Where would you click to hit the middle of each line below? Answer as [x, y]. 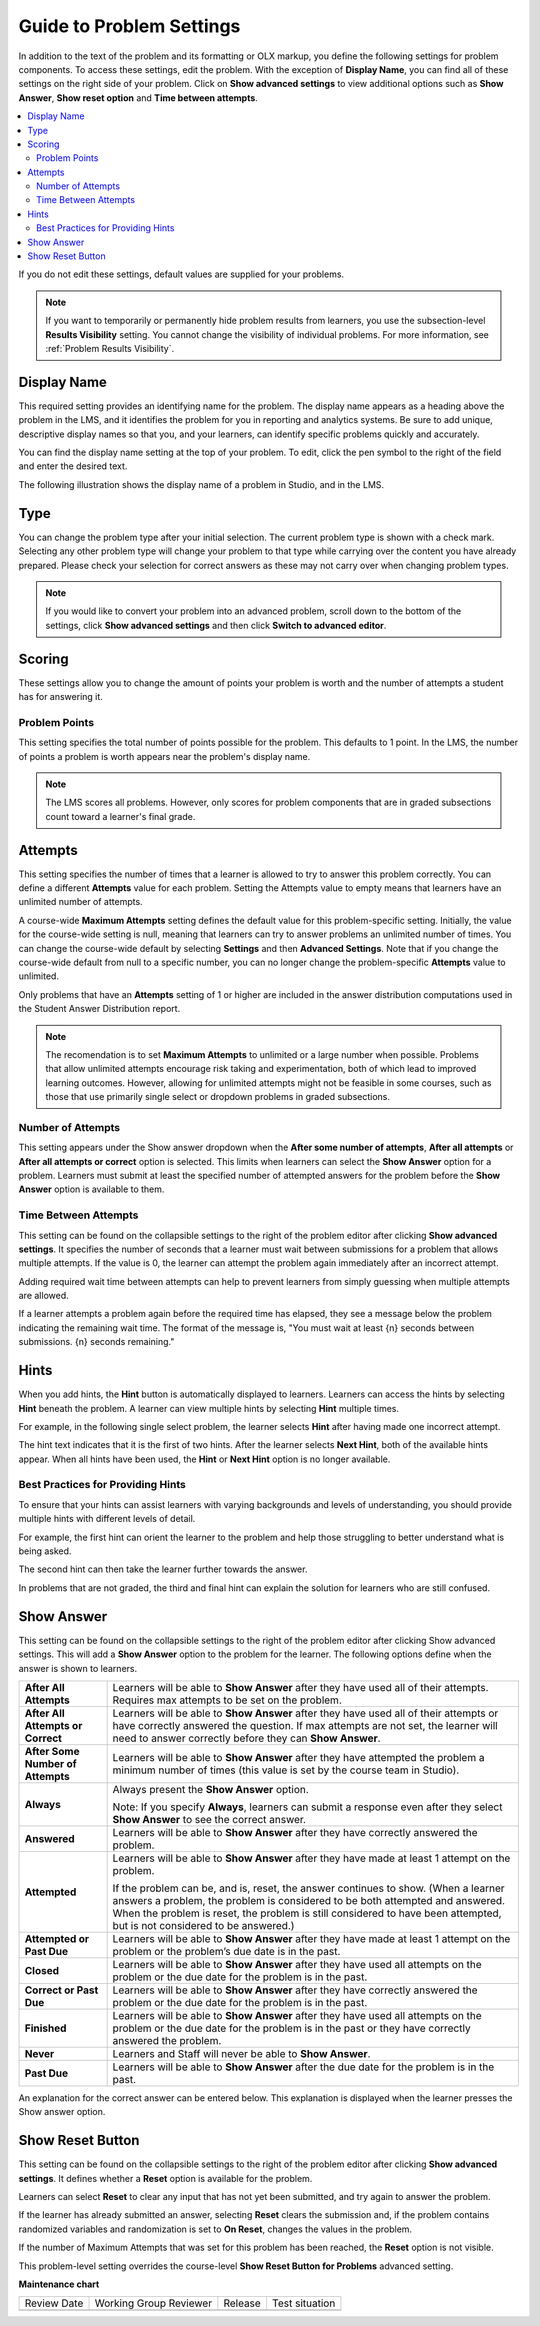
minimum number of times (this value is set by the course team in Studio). [286, 1770]
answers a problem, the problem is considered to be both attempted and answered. [308, 1900]
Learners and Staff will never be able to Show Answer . [241, 2053]
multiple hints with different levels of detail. [107, 1519]
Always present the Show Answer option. [210, 1789]
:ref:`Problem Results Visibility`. [110, 348]
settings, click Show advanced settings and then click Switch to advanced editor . [216, 625]
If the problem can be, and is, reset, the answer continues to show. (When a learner [308, 1888]
